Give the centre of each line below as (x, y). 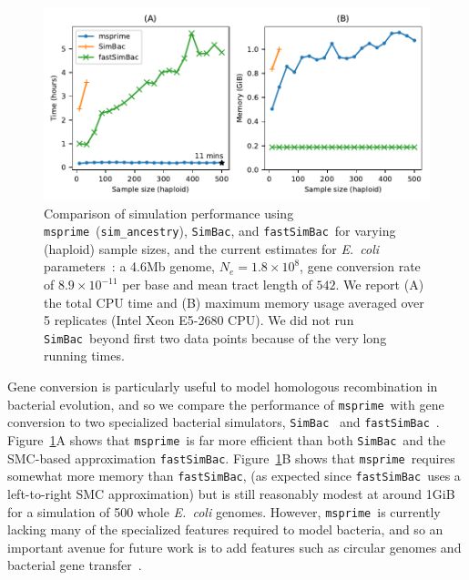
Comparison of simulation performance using (169, 213)
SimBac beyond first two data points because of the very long (215, 337)
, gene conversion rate (360, 266)
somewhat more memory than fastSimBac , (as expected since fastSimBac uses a (234, 476)
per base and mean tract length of (217, 285)
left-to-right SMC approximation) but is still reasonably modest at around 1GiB (231, 493)
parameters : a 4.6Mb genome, (129, 266)
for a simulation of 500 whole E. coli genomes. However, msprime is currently (224, 511)
